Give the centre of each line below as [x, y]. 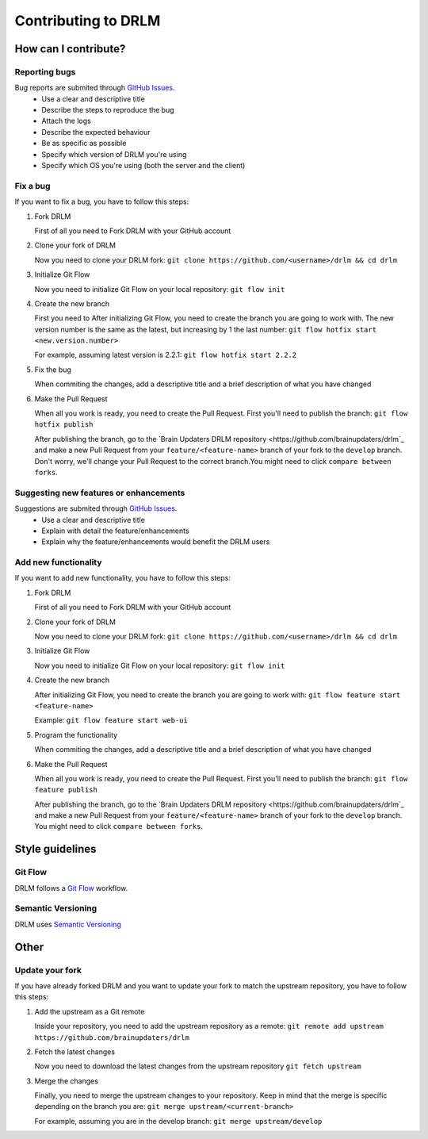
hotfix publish [64, 425]
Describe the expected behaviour [96, 132]
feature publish [66, 790]
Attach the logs [66, 121]
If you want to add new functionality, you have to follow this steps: [123, 578]
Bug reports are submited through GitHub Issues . [95, 88]
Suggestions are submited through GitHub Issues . [96, 508]
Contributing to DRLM [88, 21]
